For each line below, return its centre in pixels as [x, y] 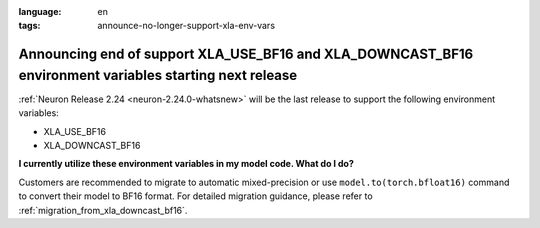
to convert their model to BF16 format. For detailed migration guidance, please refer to [196, 196]
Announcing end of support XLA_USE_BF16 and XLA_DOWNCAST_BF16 [246, 54]
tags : [29, 26]
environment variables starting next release [158, 75]
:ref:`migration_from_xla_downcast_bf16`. [103, 210]
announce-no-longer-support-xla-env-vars [186, 26]
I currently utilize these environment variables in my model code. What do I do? [186, 164]
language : [40, 11]
